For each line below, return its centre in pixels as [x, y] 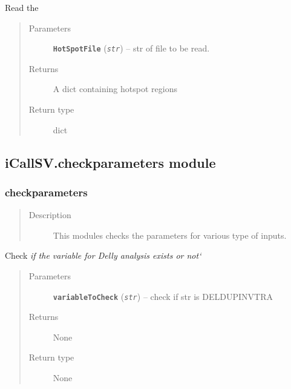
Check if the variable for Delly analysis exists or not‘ [103, 255]
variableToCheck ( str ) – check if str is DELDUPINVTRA [163, 296]
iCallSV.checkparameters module [110, 162]
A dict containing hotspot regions [115, 89]
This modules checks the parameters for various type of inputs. [170, 235]
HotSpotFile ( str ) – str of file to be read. [131, 48]
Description [50, 215]
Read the [22, 7]
